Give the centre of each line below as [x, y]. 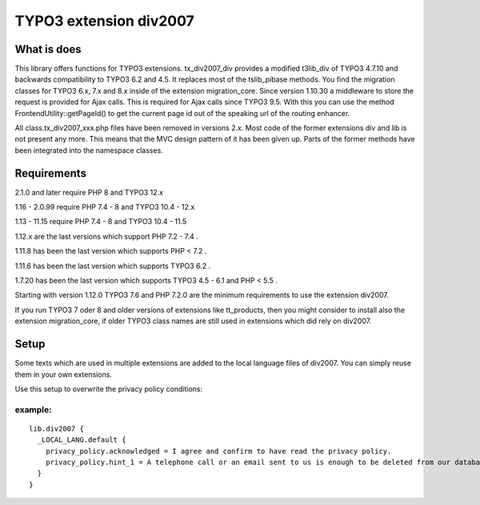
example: [33, 410]
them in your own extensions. [63, 374]
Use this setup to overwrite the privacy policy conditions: [109, 389]
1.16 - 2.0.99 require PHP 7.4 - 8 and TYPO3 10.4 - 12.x [105, 207]
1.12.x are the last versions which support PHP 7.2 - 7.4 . [107, 236]
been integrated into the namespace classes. [89, 150]
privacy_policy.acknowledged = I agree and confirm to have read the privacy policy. [218, 451]
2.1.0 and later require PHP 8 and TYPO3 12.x [89, 192]
